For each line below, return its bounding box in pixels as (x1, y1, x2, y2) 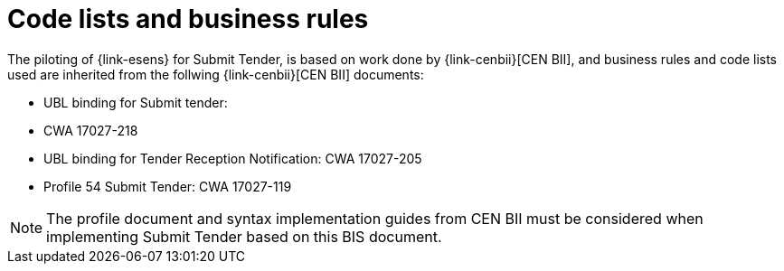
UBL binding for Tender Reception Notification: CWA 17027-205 (43, 150, 422, 166)
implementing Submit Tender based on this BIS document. (46, 227, 442, 246)
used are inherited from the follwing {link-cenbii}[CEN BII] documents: (7, 66, 424, 82)
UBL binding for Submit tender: (43, 94, 228, 110)
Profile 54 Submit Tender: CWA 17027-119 (43, 178, 292, 194)
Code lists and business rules (7, 4, 369, 34)
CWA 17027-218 (43, 122, 138, 138)
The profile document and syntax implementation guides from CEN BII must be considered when (46, 209, 704, 228)
